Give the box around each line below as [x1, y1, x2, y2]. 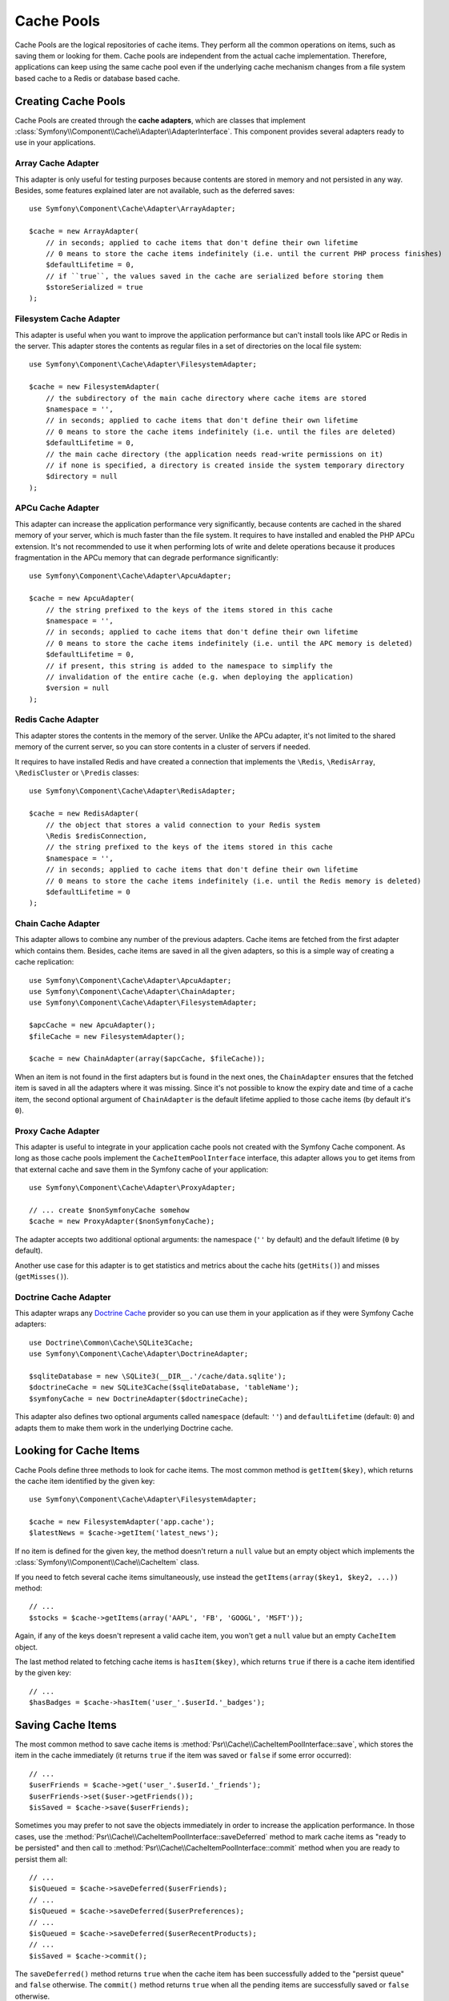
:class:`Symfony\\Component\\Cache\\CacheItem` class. [14, 1558, 200, 1567]
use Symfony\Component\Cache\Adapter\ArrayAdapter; [29, 204, 236, 214]
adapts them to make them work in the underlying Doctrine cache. [14, 1423, 234, 1433]
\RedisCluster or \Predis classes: [14, 768, 139, 777]
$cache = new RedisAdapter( [29, 809, 139, 818]
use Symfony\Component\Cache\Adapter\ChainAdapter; [29, 987, 236, 996]
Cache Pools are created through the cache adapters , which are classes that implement [14, 115, 306, 125]
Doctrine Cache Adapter [14, 1291, 111, 1302]
